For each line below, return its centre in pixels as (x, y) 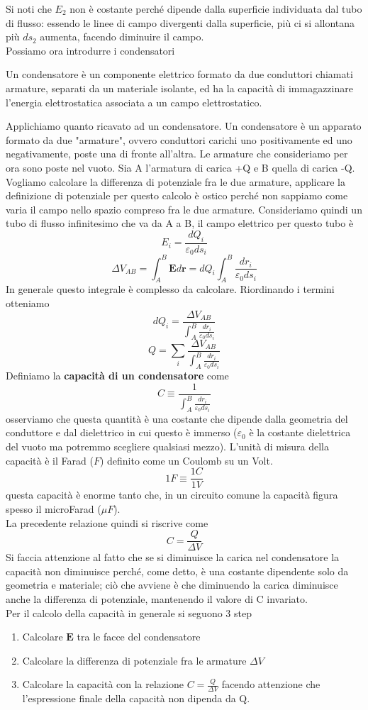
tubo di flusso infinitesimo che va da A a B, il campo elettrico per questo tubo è (180, 223)
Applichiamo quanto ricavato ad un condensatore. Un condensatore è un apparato (184, 126)
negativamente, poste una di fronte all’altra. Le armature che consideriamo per (177, 154)
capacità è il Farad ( (50, 460)
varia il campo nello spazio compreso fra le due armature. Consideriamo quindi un (184, 209)
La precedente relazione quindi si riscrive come (107, 522)
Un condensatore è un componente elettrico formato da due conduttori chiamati (179, 74)
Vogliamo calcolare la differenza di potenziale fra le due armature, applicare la (175, 181)
